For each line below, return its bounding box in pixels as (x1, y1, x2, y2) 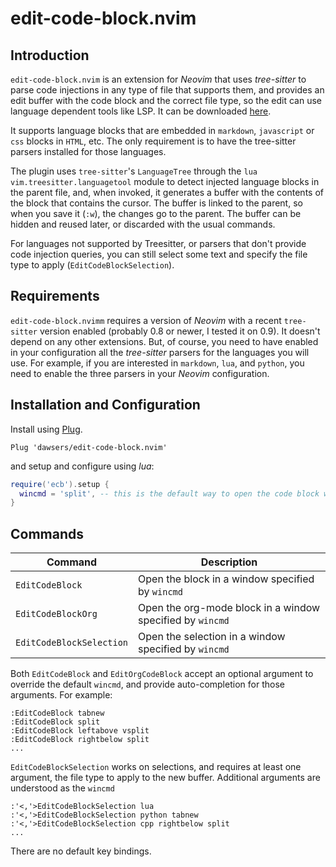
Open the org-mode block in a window (138, 601, 321, 615)
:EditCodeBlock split (10, 717, 101, 727)
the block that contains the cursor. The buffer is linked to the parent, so (10, 197, 303, 209)
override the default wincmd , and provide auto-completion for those (10, 678, 285, 691)
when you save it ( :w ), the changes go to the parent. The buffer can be (10, 208, 302, 219)
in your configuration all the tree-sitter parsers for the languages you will (10, 346, 310, 358)
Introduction (10, 47, 90, 64)
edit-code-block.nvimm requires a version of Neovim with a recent (10, 314, 282, 326)
